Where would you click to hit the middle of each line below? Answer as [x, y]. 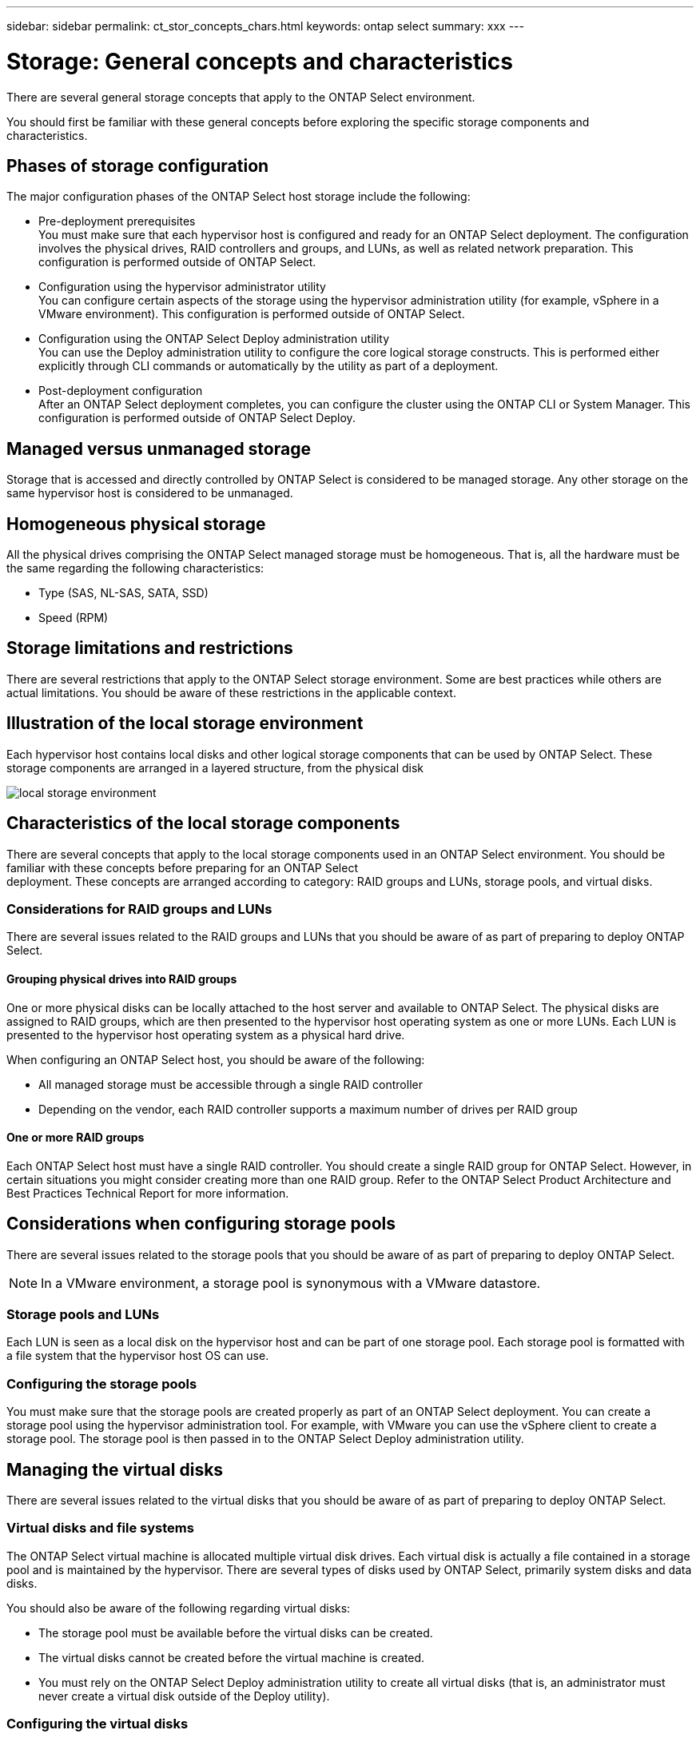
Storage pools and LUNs [83, 1314]
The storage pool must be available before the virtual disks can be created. [236, 1632]
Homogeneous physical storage [136, 524]
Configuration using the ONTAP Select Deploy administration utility [214, 339]
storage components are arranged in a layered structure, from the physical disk [215, 767]
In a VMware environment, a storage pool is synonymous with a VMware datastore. [291, 1283]
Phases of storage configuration [138, 165]
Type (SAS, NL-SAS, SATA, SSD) [123, 593]
